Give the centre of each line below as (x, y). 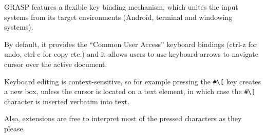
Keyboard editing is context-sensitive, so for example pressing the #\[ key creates (133, 81)
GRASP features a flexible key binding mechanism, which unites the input (121, 7)
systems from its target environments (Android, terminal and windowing (118, 17)
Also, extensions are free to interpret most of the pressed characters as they (123, 118)
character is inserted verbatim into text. (67, 101)
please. (15, 129)
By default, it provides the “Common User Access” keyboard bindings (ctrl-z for (130, 44)
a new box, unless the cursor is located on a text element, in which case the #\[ (130, 91)
